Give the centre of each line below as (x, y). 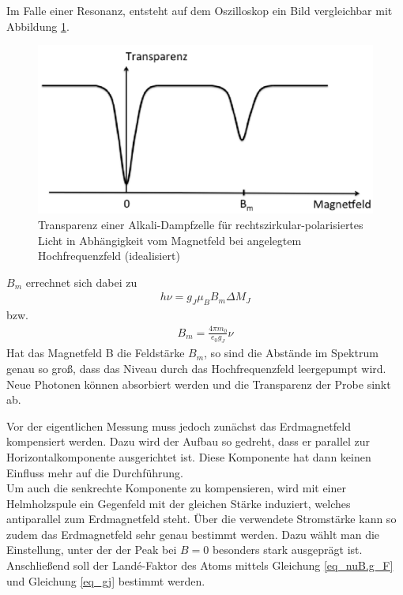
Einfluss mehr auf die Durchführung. (95, 472)
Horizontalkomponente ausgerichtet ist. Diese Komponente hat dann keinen (189, 456)
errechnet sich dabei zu (81, 282)
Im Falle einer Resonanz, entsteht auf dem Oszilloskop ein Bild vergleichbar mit (200, 10)
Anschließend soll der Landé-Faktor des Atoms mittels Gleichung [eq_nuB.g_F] (200, 565)
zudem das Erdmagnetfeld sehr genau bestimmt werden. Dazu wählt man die (193, 534)
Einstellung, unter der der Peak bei (92, 550)
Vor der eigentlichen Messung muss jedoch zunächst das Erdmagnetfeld (179, 426)
